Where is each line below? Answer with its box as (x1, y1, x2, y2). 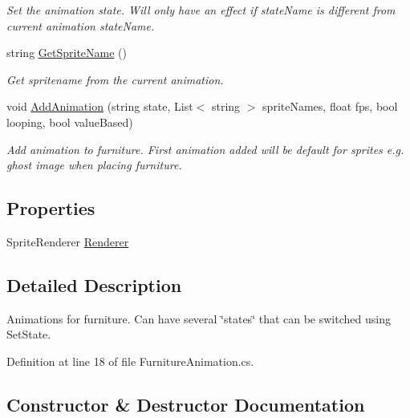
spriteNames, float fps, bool (262, 98, 398, 115)
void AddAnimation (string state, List (6, 98, 193, 115)
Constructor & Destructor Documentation (6, 392, 365, 416)
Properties (6, 196, 95, 221)
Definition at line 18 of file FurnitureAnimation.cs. (6, 352, 254, 369)
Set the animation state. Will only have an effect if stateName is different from (6, 2, 396, 18)
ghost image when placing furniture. (6, 156, 182, 173)
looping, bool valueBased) (6, 113, 133, 130)
